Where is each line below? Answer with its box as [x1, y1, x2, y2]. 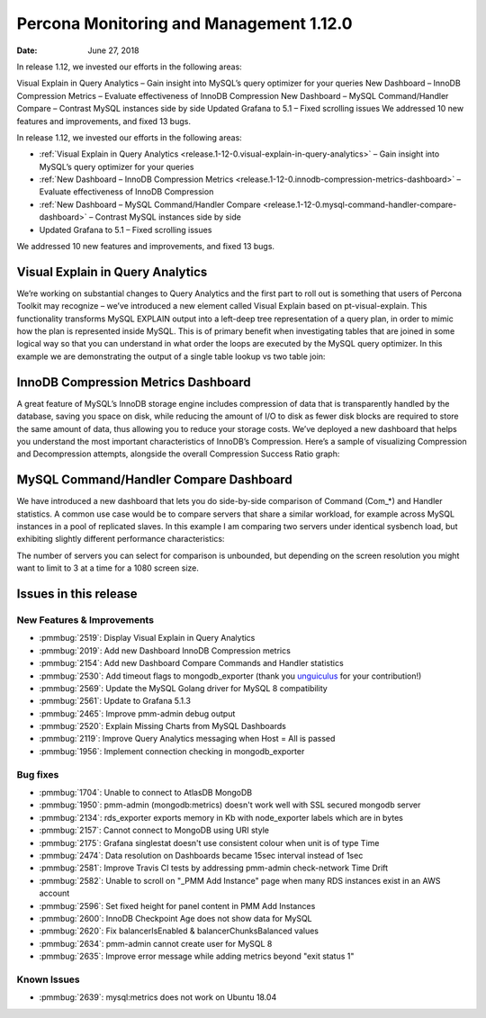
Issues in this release [16, 586, 139, 602]
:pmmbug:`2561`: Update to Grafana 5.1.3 [39, 696, 191, 707]
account [39, 887, 70, 899]
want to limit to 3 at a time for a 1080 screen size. [16, 563, 200, 573]
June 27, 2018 [87, 45, 139, 56]
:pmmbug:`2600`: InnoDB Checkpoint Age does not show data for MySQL [39, 913, 312, 923]
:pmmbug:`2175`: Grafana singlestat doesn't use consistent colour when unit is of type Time [39, 837, 380, 848]
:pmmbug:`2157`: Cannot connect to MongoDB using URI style [39, 824, 270, 836]
